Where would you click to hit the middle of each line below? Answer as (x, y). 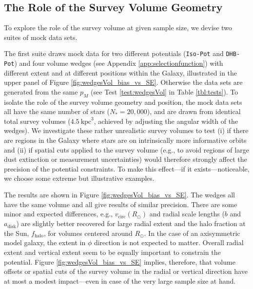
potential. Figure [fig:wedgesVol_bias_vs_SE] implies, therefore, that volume (120, 261)
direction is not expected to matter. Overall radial (169, 242)
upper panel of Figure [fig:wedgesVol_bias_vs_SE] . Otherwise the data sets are (123, 82)
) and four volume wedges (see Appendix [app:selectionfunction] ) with (119, 63)
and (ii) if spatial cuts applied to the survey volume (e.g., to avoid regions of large (126, 149)
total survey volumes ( (37, 121)
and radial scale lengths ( (187, 214)
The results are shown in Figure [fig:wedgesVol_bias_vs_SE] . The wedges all (119, 195)
